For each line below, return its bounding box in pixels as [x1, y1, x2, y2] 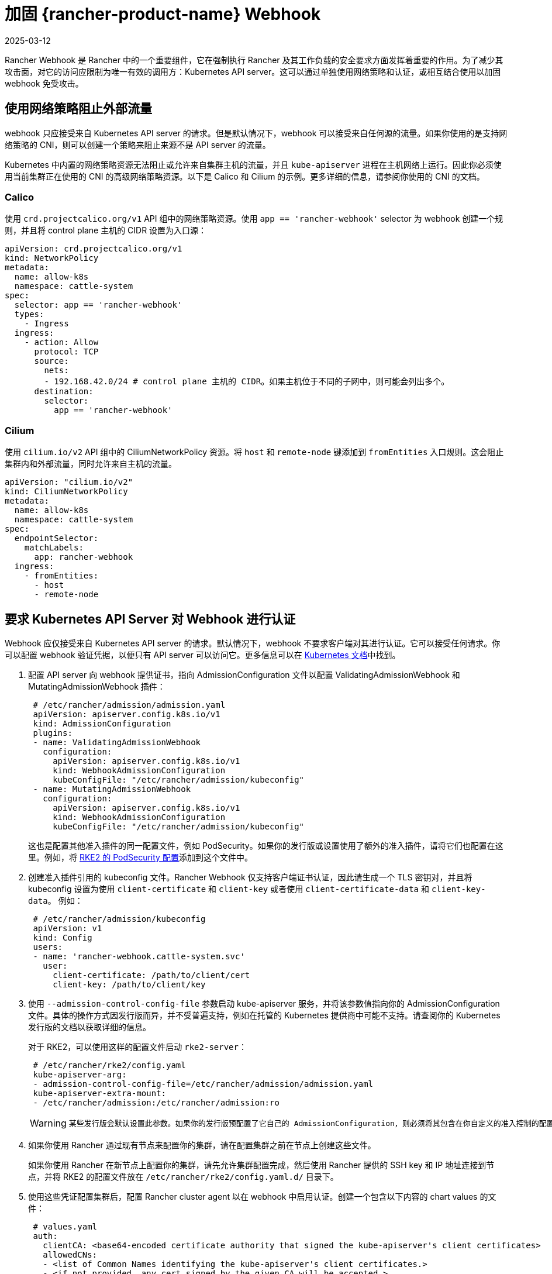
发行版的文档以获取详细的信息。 [28, 1021, 151, 1032]
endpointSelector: [14, 533, 99, 543]
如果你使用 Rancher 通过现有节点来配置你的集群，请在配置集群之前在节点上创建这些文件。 [28, 1139, 376, 1150]
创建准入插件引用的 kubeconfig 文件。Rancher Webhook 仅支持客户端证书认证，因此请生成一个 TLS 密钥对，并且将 [28, 872, 472, 882]
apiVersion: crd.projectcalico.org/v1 [5, 244, 182, 254]
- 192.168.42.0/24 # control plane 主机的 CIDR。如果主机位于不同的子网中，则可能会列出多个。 [44, 377, 450, 387]
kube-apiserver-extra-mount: [33, 1088, 167, 1098]
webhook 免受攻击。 [5, 78, 84, 88]
